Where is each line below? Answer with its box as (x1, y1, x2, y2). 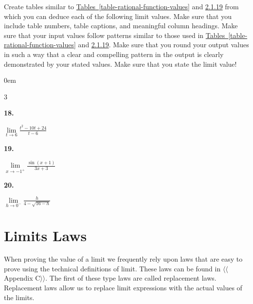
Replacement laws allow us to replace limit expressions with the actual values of (4, 283, 242, 293)
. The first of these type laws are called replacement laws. (45, 273, 217, 283)
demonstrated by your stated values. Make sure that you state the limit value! (4, 58, 237, 69)
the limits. (4, 292, 35, 302)
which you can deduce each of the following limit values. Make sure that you (4, 11, 232, 21)
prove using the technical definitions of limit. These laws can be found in (4, 263, 221, 273)
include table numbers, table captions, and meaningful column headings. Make (4, 20, 238, 31)
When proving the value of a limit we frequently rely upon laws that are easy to (4, 254, 243, 264)
